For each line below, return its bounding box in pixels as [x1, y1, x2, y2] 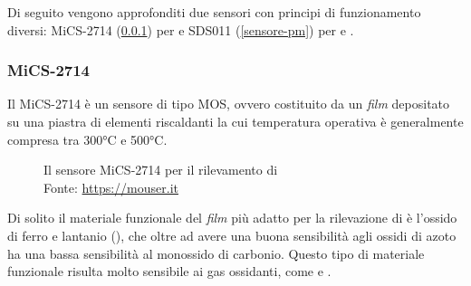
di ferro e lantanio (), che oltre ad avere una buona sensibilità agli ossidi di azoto [7, 225, 457, 244]
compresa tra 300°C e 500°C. [7, 129, 168, 148]
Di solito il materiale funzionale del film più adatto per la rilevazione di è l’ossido [7, 208, 457, 227]
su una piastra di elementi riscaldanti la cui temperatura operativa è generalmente [7, 112, 464, 130]
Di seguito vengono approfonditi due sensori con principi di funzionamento [7, 3, 421, 21]
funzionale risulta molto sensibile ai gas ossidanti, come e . [7, 262, 332, 281]
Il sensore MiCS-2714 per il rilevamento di [43, 160, 278, 179]
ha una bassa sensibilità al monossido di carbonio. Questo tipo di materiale [7, 243, 425, 262]
